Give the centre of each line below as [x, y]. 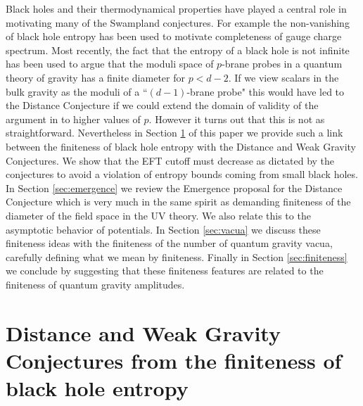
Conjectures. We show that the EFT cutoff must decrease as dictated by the [170, 160]
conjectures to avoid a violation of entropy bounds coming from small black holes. [182, 174]
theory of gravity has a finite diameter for [95, 77]
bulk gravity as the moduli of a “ [77, 91]
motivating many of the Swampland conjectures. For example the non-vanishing [178, 22]
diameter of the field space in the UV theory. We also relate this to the [158, 215]
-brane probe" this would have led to [266, 91]
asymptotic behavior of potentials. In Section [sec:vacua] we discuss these [163, 229]
